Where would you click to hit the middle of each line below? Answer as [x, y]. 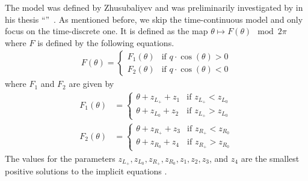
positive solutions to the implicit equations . [86, 171]
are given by [91, 84]
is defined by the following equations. [106, 42]
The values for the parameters [60, 158]
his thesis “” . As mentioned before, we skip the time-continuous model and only [154, 19]
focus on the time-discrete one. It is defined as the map [106, 31]
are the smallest [270, 158]
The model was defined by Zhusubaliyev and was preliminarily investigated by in [154, 7]
